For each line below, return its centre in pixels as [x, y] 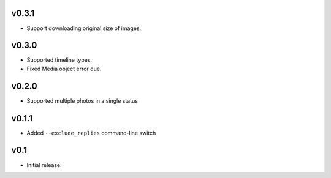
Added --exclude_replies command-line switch [91, 133]
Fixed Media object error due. [64, 69]
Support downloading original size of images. [84, 28]
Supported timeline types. [59, 60]
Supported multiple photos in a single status [82, 100]
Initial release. [44, 165]
